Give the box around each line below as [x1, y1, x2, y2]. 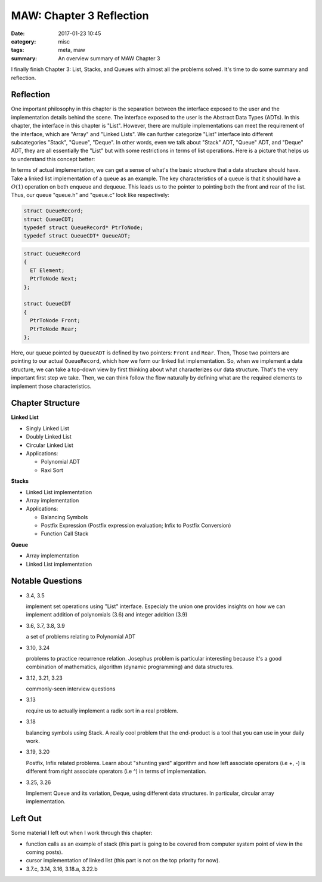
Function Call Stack [41, 530, 89, 537]
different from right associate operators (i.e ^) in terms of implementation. [26, 767, 207, 775]
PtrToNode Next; [30, 275, 78, 282]
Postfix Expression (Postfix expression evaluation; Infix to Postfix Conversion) [41, 522, 231, 529]
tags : [11, 47, 24, 54]
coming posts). [26, 849, 63, 856]
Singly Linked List [26, 424, 70, 432]
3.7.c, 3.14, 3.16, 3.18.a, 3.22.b [26, 865, 98, 872]
